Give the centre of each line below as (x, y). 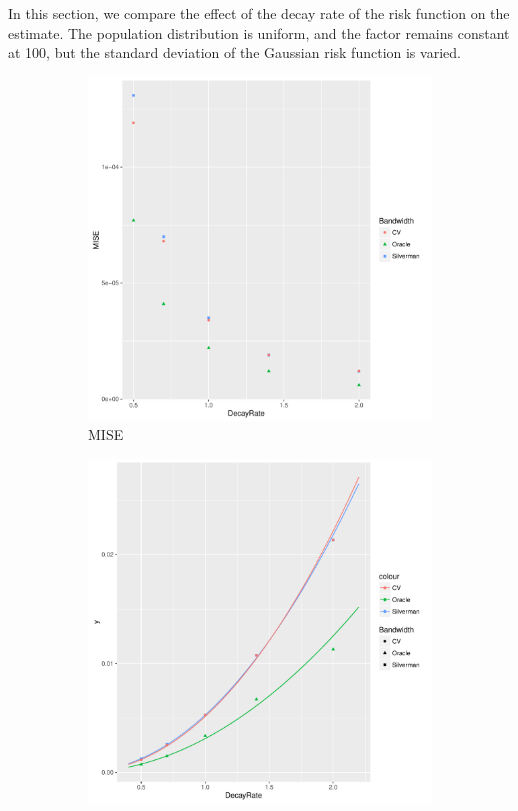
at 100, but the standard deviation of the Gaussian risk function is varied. (234, 52)
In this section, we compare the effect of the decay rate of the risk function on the (259, 13)
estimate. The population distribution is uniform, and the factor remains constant (259, 32)
